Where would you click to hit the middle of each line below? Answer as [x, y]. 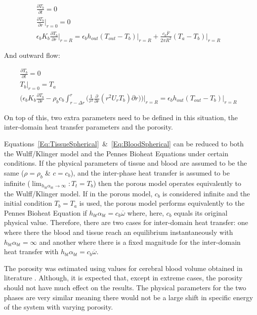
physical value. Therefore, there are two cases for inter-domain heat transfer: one [126, 222]
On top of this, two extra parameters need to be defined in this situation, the [121, 117]
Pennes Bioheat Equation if [45, 212]
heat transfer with [31, 251]
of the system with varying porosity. [59, 307]
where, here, [146, 212]
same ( [14, 172]
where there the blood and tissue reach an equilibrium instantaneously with [119, 232]
